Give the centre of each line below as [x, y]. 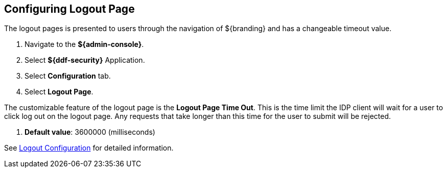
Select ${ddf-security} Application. [85, 60]
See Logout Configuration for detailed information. [89, 148]
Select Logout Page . [59, 92]
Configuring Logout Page [69, 9]
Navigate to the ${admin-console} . [84, 44]
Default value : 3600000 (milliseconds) [90, 132]
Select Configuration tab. [68, 76]
